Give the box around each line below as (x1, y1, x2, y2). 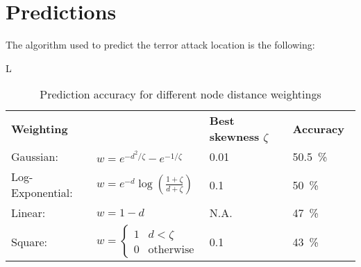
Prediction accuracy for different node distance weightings (40, 86, 321, 103)
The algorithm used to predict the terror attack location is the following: (6, 37, 315, 52)
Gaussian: (11, 148, 58, 165)
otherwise (148, 243, 194, 255)
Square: (11, 233, 48, 250)
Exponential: (11, 184, 73, 201)
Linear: (11, 205, 46, 221)
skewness (209, 128, 260, 145)
